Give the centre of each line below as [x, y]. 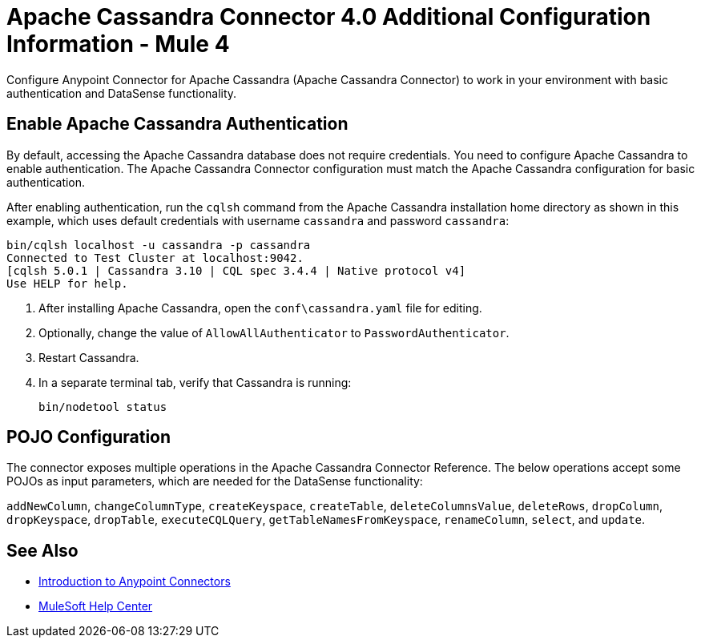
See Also [42, 550]
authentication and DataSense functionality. [122, 93]
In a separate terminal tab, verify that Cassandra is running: [195, 382]
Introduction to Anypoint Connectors [135, 582]
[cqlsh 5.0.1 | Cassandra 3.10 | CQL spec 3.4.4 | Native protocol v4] [236, 270]
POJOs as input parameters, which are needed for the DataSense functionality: [215, 481]
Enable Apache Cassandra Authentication [177, 124]
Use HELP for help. [67, 283]
